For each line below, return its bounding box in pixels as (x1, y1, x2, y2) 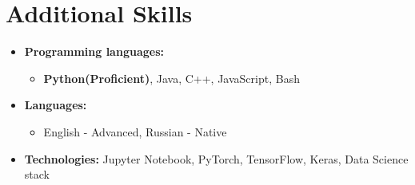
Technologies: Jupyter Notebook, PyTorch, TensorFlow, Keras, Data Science (24, 150, 409, 167)
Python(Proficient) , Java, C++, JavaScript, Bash (43, 69, 300, 86)
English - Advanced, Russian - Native (43, 123, 227, 140)
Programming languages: (24, 43, 164, 60)
